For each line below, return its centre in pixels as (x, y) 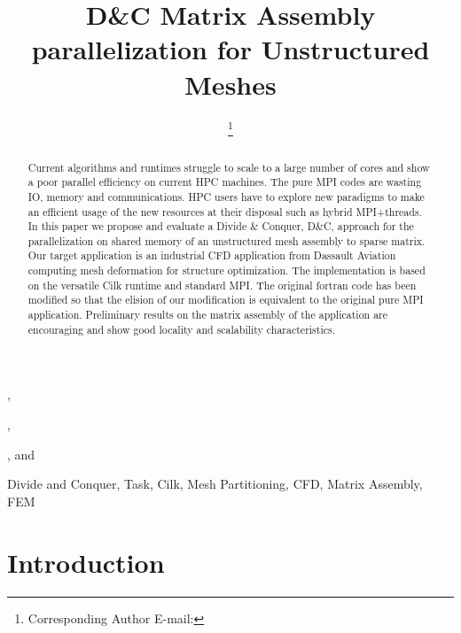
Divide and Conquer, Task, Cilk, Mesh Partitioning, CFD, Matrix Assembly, (215, 484)
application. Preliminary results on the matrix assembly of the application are (208, 315)
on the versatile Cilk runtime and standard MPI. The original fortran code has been (222, 285)
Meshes (230, 84)
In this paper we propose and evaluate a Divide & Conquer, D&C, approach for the (221, 226)
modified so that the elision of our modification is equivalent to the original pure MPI (226, 300)
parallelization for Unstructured (230, 49)
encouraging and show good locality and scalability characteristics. (181, 329)
